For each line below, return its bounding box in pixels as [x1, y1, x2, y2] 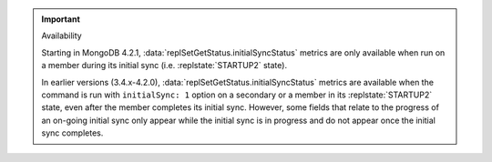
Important [41, 14, 81, 25]
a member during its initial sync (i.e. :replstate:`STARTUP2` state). [41, 60, 287, 71]
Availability [41, 30, 82, 41]
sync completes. [41, 127, 104, 138]
